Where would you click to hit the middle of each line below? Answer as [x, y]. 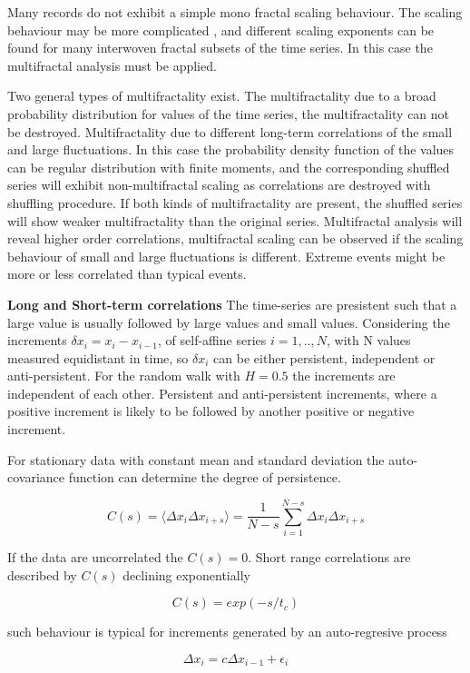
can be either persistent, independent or [324, 357]
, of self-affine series [212, 340]
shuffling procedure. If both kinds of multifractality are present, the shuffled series [235, 202]
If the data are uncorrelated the [95, 556]
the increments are [344, 376]
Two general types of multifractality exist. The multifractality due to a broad [222, 96]
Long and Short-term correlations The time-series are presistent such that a [232, 304]
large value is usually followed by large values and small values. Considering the [229, 322]
